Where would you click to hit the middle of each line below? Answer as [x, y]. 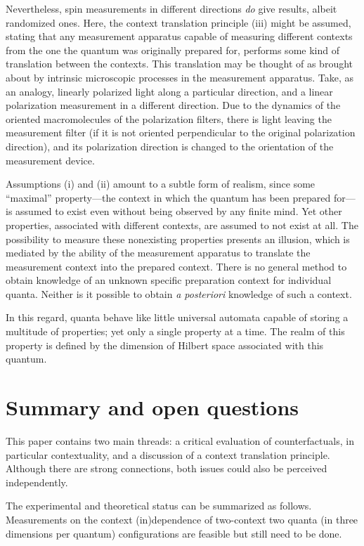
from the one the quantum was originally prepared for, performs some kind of [173, 50]
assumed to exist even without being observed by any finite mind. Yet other [179, 211]
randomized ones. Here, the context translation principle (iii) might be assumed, [178, 22]
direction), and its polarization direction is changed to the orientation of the [170, 146]
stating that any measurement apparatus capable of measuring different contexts [179, 36]
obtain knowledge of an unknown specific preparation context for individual [169, 280]
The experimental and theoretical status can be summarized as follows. [159, 506]
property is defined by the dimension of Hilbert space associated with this [165, 345]
